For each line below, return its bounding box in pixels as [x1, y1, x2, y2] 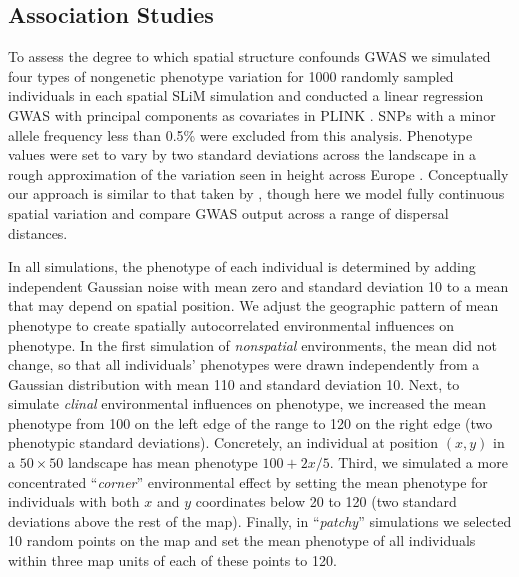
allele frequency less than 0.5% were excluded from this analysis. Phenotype [8, 124, 473, 145]
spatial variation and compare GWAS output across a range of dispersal [8, 202, 449, 223]
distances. [8, 222, 68, 243]
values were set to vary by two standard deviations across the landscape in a [8, 144, 477, 165]
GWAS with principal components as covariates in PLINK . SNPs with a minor [8, 104, 496, 125]
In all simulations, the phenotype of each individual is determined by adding [8, 256, 476, 277]
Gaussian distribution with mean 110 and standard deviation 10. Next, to [8, 373, 460, 394]
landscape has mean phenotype [67, 452, 258, 473]
